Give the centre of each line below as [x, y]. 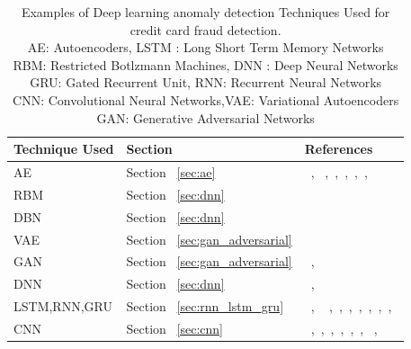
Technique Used [64, 149]
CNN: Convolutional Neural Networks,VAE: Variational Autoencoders [206, 99]
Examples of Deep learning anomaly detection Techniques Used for [205, 12]
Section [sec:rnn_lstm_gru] [205, 306]
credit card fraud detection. [205, 29]
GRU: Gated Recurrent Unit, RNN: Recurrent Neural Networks [206, 82]
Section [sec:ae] [171, 172]
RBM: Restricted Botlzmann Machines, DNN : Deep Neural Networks [205, 64]
